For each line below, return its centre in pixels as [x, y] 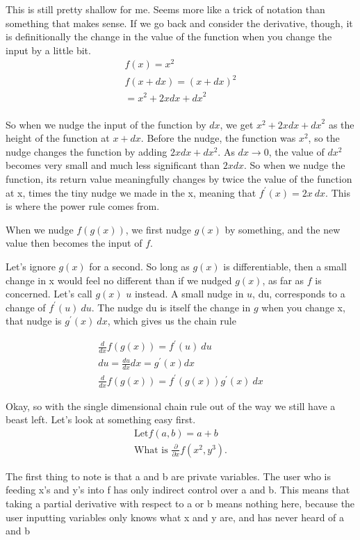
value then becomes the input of [74, 243]
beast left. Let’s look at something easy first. [101, 419]
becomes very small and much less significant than [113, 165]
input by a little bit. [48, 50]
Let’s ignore [31, 266]
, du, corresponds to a [299, 294]
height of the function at [58, 138]
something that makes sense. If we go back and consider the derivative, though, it [179, 23]
